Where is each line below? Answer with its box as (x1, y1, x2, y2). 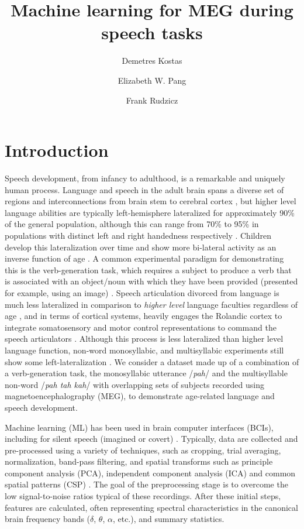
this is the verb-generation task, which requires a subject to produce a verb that (5, 263, 292, 276)
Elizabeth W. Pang (118, 74, 186, 86)
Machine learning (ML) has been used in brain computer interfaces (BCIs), (5, 421, 274, 433)
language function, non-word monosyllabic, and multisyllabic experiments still (5, 343, 284, 356)
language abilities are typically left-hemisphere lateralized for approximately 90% (5, 206, 295, 218)
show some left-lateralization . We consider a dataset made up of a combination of (5, 355, 299, 367)
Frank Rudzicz (126, 94, 178, 106)
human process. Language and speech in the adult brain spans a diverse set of (5, 183, 284, 195)
